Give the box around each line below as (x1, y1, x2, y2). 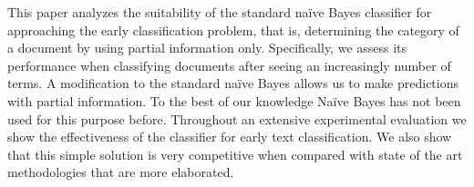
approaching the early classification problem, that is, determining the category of (7, 20, 459, 39)
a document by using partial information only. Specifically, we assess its (7, 38, 407, 57)
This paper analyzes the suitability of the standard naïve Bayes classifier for (7, 3, 432, 21)
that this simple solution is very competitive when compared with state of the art (7, 144, 463, 163)
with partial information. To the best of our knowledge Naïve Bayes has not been (7, 91, 461, 110)
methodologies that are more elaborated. (7, 162, 234, 182)
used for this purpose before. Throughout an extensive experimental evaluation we (7, 109, 467, 128)
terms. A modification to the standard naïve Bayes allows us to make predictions (7, 74, 459, 93)
